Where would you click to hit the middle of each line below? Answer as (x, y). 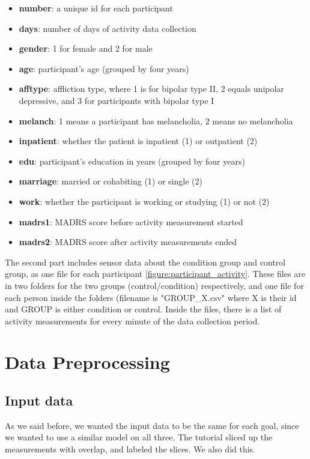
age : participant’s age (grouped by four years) (104, 68)
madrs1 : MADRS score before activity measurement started (131, 221)
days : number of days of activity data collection (108, 28)
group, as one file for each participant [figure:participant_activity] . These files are (155, 274)
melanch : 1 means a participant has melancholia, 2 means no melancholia (156, 120)
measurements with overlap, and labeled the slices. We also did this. (130, 449)
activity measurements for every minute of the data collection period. (132, 321)
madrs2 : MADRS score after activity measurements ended (128, 242)
